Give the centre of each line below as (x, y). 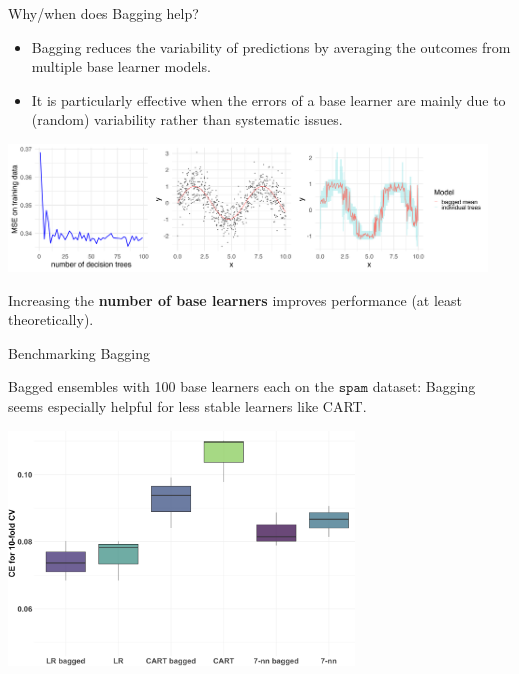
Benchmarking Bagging (79, 352)
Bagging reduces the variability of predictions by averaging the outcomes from (271, 46)
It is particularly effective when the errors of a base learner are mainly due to (268, 99)
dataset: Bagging (424, 386)
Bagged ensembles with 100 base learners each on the (171, 386)
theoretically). (51, 319)
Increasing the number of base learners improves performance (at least (235, 299)
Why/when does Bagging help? (103, 13)
